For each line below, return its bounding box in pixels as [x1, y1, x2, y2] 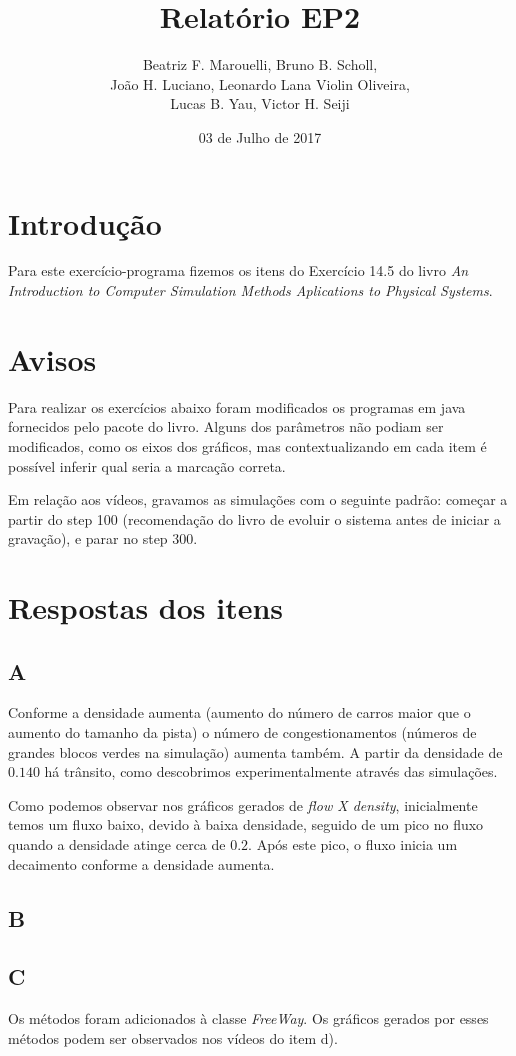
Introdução [8, 202, 162, 243]
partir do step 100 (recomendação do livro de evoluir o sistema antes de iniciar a [8, 508, 501, 529]
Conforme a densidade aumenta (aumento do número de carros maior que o [8, 702, 471, 723]
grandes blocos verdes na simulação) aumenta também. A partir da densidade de [8, 741, 503, 762]
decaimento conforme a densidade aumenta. [8, 853, 275, 874]
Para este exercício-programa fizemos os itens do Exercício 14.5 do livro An [8, 260, 469, 281]
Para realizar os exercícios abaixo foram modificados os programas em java [8, 396, 466, 417]
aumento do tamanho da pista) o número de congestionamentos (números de [8, 722, 477, 743]
